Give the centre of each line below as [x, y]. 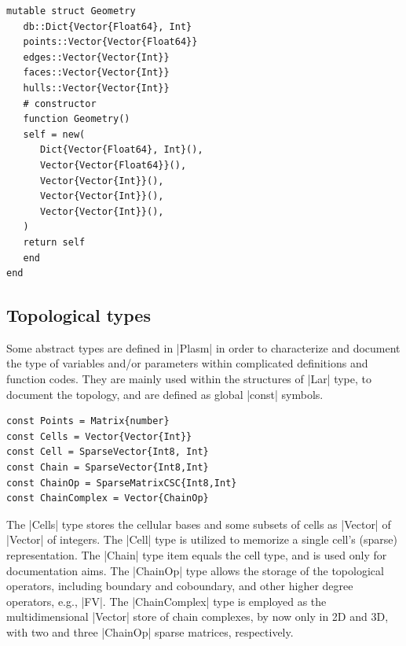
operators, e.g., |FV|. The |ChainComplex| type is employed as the [166, 601]
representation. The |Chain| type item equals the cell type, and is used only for [197, 555]
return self [54, 242]
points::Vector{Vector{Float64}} [110, 42]
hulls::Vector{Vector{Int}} [96, 88]
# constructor [60, 103]
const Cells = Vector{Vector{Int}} [99, 436]
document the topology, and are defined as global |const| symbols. [165, 394]
